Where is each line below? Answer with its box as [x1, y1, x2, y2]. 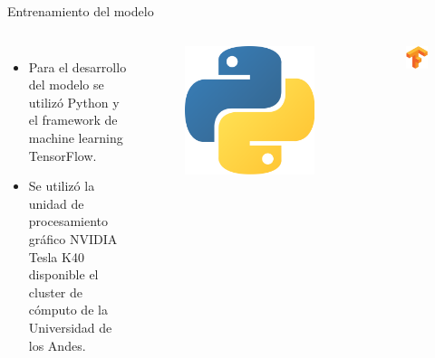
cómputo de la [28, 300, 108, 319]
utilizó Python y [28, 92, 120, 111]
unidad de [28, 193, 84, 212]
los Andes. [28, 335, 86, 354]
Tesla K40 [28, 247, 84, 266]
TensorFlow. [28, 146, 97, 165]
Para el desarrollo [28, 57, 127, 76]
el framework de [28, 110, 118, 129]
